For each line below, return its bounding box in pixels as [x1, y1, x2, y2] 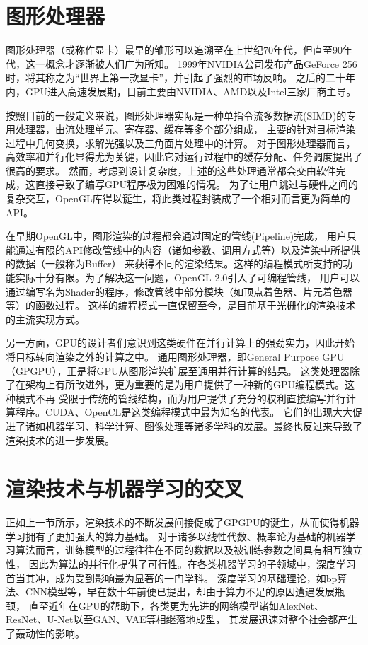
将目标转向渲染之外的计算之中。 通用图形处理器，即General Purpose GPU [6, 349, 345, 364]
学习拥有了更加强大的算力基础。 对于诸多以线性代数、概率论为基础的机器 [6, 528, 346, 543]
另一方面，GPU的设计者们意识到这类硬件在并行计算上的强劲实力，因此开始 [6, 335, 355, 350]
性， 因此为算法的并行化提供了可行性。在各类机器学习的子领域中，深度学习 [6, 557, 356, 571]
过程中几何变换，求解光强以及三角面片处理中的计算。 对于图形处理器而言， [6, 135, 356, 150]
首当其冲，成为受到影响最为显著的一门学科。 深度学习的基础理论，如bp [6, 570, 338, 585]
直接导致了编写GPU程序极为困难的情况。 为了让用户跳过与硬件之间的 [35, 177, 358, 192]
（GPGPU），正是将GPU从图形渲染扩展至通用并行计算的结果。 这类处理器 [6, 363, 350, 378]
